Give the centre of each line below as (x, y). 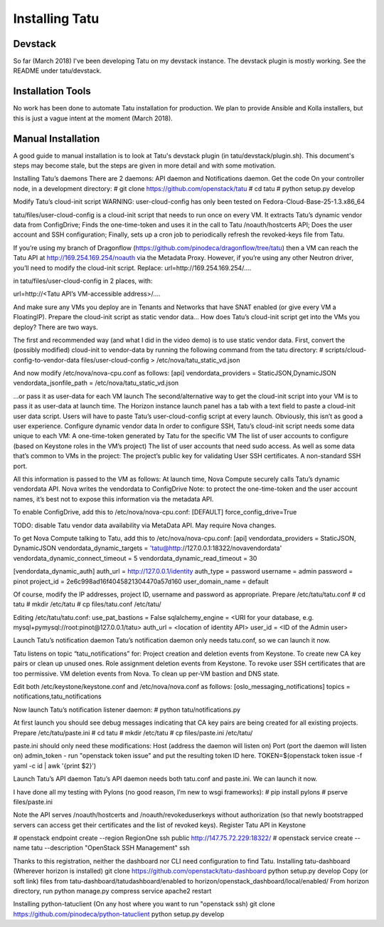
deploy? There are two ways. (56, 327)
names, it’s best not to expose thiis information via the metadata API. (113, 499)
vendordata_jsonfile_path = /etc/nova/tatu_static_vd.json (96, 383)
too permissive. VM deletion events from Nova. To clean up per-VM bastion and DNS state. (146, 673)
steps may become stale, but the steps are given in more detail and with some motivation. (145, 166)
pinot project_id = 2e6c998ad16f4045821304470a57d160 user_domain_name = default (141, 581)
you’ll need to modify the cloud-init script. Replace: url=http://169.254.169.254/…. (132, 268)
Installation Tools (52, 92)
